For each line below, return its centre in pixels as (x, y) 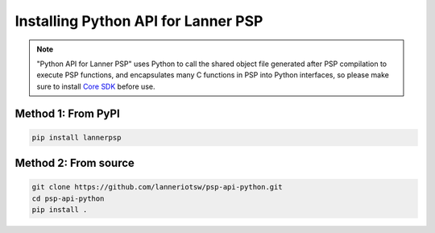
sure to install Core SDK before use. (96, 86)
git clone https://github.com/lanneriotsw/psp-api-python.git (157, 187)
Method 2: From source (75, 163)
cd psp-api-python (68, 198)
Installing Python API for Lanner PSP (139, 21)
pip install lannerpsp (77, 137)
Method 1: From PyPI (67, 113)
